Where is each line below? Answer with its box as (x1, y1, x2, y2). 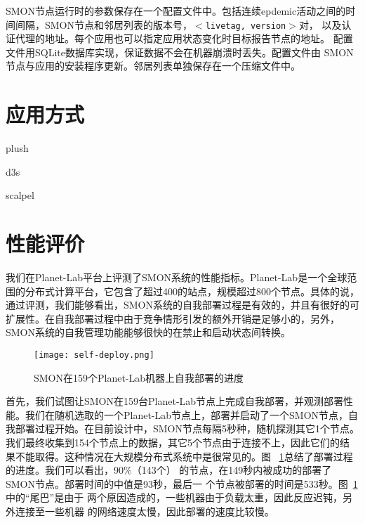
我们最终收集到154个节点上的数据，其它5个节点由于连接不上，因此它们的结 (6, 435, 350, 450)
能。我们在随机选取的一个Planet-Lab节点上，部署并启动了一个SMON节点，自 (6, 407, 359, 422)
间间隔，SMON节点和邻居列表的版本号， (6, 17, 193, 32)
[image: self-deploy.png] (34, 350, 154, 361)
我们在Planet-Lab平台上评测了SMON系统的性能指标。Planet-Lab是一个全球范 (6, 270, 357, 285)
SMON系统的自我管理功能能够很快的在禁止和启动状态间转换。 (6, 325, 291, 340)
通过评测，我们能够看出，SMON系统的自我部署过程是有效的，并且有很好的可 (6, 297, 360, 312)
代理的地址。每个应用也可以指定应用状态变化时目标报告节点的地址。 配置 (15, 31, 353, 46)
